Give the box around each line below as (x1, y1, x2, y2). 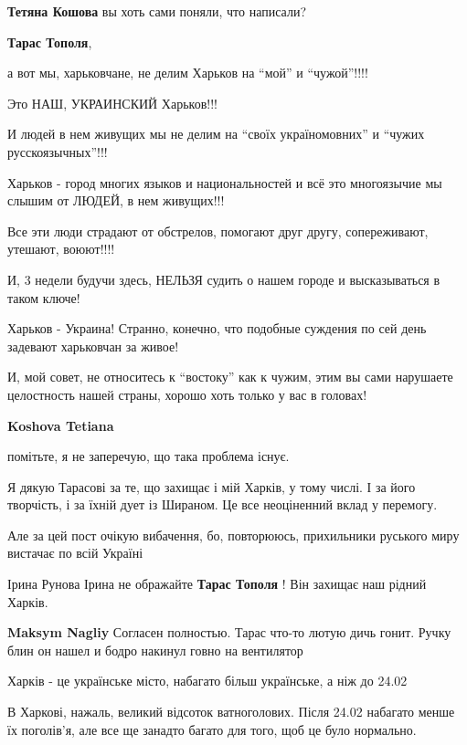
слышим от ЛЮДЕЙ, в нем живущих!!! (7, 191, 225, 210)
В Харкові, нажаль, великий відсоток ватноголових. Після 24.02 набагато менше (7, 702, 455, 721)
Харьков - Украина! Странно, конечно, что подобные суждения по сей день (7, 319, 427, 338)
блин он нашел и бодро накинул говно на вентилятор (7, 640, 303, 659)
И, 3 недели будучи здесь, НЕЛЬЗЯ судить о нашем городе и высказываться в (7, 269, 440, 289)
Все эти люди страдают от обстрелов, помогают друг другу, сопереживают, (7, 221, 429, 240)
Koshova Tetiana (7, 415, 114, 435)
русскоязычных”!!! (7, 142, 108, 161)
